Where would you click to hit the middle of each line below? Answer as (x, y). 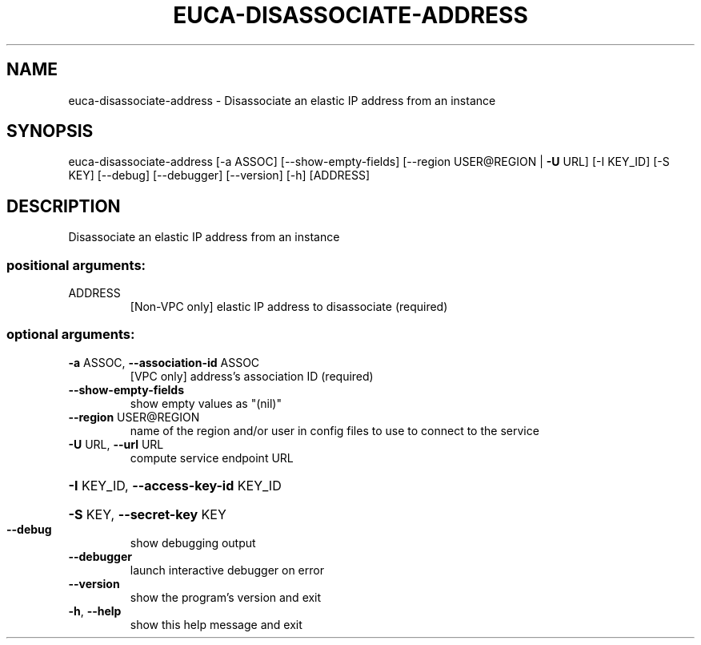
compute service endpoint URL (212, 458)
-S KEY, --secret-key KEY (147, 514)
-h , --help (95, 611)
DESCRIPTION (64, 206)
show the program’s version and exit (226, 597)
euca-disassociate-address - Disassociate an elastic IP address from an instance (282, 100)
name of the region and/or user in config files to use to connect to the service (334, 430)
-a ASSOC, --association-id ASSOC (164, 362)
